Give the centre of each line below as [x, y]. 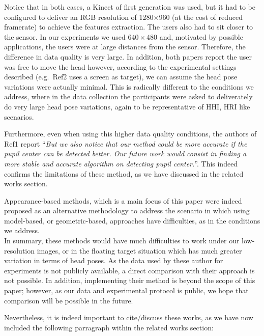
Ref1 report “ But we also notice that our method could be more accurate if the [126, 143]
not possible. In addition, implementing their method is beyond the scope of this [130, 280]
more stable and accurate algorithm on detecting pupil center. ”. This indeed [121, 163]
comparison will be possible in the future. [69, 300]
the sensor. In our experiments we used [65, 36]
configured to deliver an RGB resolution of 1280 [79, 17]
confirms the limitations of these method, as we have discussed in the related [124, 173]
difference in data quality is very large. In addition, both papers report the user [128, 56]
